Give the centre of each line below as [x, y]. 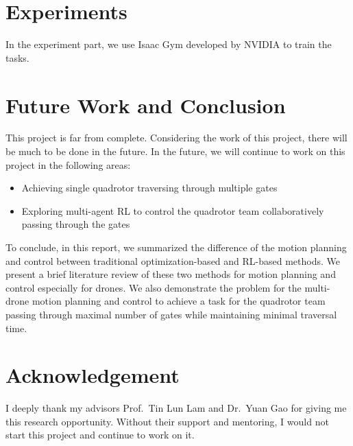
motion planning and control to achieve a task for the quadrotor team [179, 301]
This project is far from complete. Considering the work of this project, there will [176, 138]
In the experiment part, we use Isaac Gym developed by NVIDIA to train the [169, 44]
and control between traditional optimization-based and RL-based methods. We [173, 260]
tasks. [17, 57]
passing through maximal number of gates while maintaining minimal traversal [171, 314]
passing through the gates [76, 224]
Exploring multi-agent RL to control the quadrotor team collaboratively [173, 210]
